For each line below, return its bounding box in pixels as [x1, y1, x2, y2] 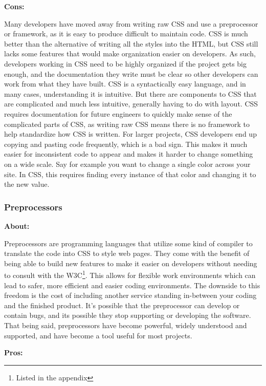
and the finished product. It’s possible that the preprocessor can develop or [4, 299, 240, 310]
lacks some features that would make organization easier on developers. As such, [4, 48, 256, 59]
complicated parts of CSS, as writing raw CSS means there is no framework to [4, 118, 250, 129]
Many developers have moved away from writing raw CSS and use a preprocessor [4, 18, 258, 29]
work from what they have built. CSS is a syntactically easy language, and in [4, 78, 246, 89]
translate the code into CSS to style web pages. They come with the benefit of [4, 248, 250, 259]
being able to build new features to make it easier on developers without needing [4, 258, 257, 268]
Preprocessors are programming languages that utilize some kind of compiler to [4, 238, 253, 248]
